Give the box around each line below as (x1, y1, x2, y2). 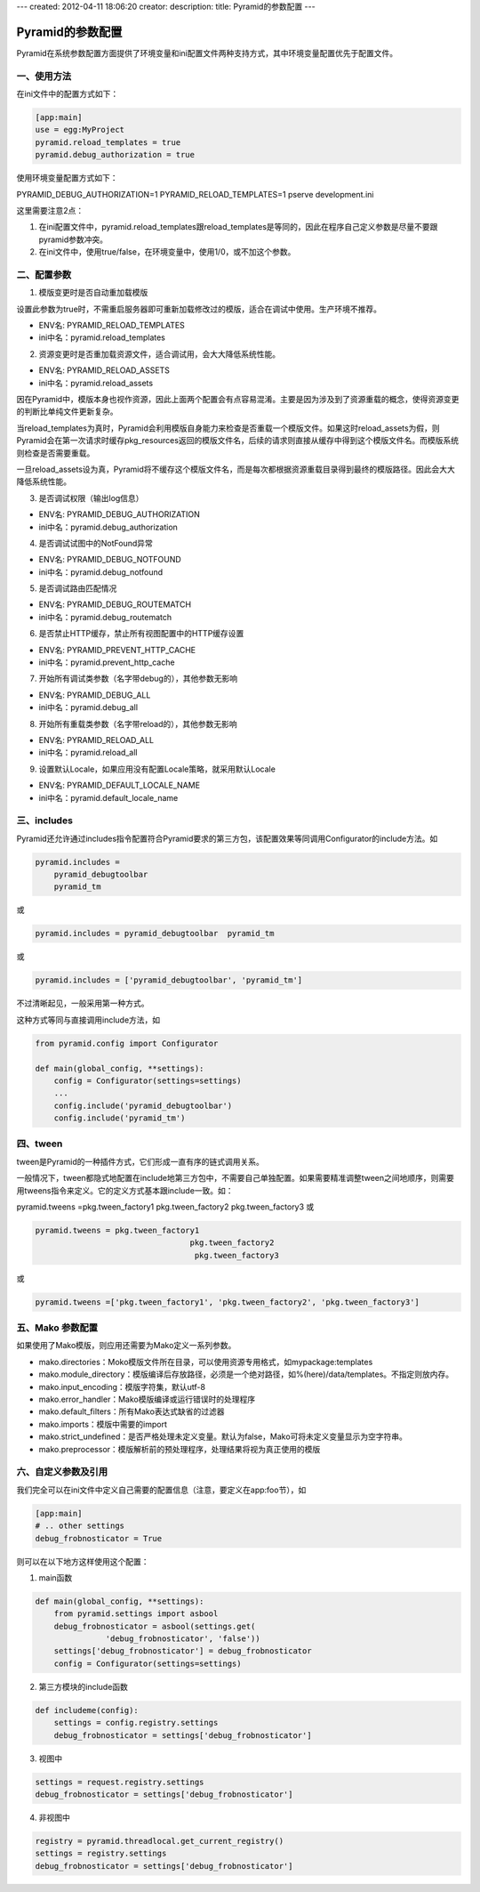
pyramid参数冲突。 (38, 234, 108, 245)
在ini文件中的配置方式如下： (16, 89, 119, 100)
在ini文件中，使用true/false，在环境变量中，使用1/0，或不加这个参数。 (38, 247, 296, 257)
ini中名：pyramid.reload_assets (38, 377, 154, 388)
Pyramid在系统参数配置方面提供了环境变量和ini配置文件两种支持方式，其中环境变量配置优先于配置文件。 (16, 47, 398, 58)
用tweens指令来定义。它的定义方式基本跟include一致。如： (16, 1185, 235, 1196)
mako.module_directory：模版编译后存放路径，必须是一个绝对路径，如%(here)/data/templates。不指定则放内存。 (38, 1369, 454, 1379)
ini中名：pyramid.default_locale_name (38, 792, 179, 803)
